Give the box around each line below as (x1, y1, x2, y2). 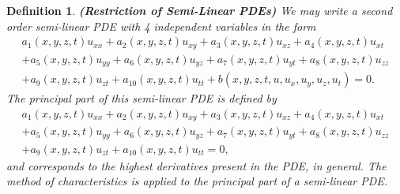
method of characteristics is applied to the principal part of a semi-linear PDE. (6, 173, 388, 189)
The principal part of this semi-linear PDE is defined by (6, 90, 277, 106)
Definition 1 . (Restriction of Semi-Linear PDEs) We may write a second (6, 2, 393, 18)
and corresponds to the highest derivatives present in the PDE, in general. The (6, 157, 387, 173)
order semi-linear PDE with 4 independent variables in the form (6, 17, 316, 34)
